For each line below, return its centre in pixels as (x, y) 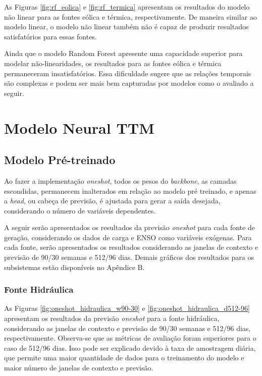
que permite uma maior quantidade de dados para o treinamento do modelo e (124, 358)
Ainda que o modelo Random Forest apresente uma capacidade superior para (123, 53)
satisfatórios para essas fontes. (50, 36)
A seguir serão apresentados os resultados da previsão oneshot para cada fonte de (129, 227)
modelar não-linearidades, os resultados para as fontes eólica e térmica (113, 63)
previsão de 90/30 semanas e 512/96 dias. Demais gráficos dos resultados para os (129, 257)
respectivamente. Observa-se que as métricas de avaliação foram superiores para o (130, 338)
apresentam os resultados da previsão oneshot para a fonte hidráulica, (112, 318)
